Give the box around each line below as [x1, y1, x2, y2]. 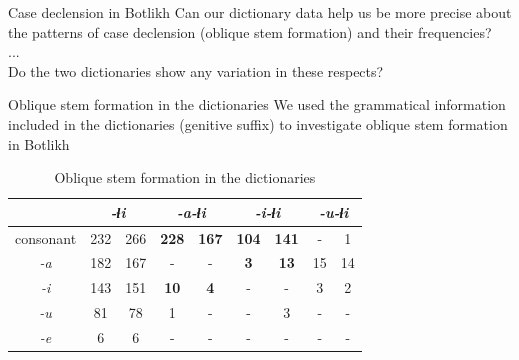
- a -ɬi [176, 201, 206, 222]
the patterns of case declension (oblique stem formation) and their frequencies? [8, 21, 492, 42]
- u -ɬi [319, 201, 349, 222]
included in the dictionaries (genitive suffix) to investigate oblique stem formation [8, 113, 508, 134]
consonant [15, 227, 77, 248]
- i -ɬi [254, 201, 281, 222]
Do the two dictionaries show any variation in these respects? [8, 60, 384, 81]
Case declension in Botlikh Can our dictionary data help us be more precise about [8, 2, 512, 22]
